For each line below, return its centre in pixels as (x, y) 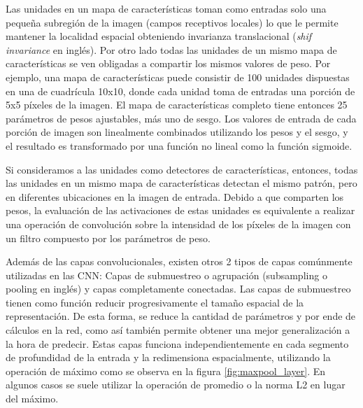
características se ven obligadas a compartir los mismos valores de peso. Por (168, 63)
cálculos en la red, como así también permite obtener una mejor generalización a (178, 330)
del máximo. (32, 399)
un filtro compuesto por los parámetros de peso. (108, 238)
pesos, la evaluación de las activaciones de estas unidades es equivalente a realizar (180, 210)
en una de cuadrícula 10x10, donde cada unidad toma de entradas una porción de (180, 91)
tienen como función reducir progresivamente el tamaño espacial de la (155, 302)
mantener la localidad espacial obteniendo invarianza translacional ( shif (159, 36)
